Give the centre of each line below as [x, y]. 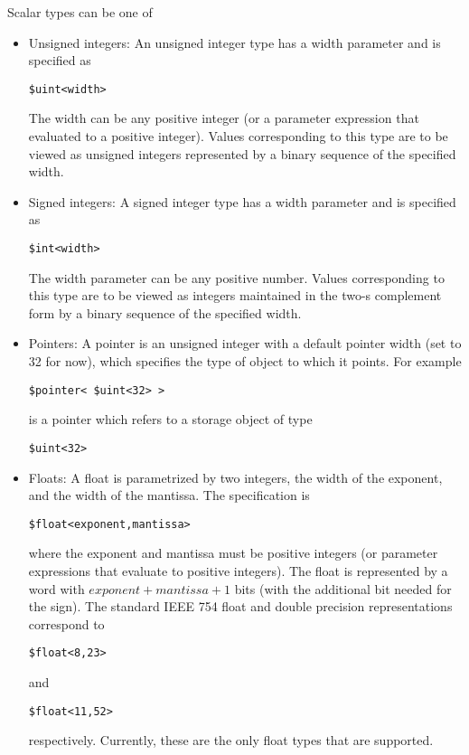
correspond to [66, 623]
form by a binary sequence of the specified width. [165, 312]
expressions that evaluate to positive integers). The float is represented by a [238, 570]
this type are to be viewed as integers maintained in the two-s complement [235, 295]
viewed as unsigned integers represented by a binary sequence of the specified [242, 153]
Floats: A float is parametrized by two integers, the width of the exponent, [235, 477]
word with [56, 588]
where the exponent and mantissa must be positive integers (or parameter [233, 553]
